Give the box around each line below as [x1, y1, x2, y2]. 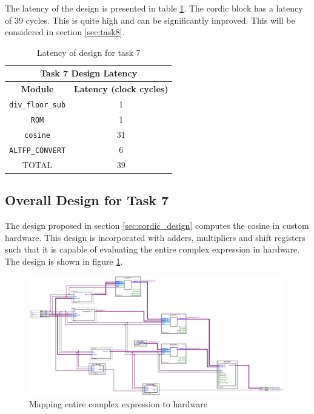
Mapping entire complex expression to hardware [29, 397, 207, 410]
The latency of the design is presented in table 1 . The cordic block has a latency [5, 2, 303, 14]
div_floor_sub [9, 101, 66, 110]
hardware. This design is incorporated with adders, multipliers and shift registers [5, 231, 306, 243]
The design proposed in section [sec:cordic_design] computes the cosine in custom [5, 219, 309, 231]
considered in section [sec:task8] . [5, 25, 125, 38]
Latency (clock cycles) [74, 83, 169, 95]
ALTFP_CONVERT [9, 146, 66, 155]
